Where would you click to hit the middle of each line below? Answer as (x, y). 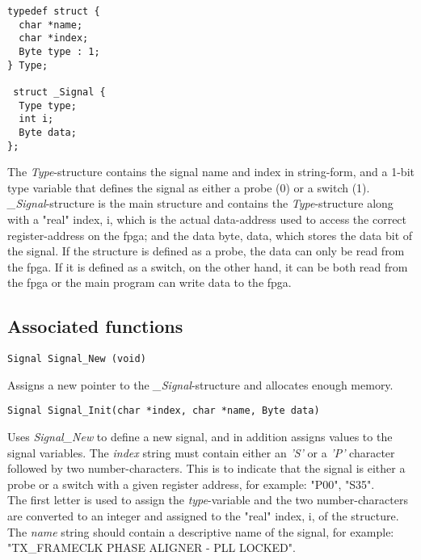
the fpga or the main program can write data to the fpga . (149, 282)
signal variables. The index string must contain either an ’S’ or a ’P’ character (201, 452)
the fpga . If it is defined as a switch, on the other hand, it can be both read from (208, 266)
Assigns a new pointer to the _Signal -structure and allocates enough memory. (200, 384)
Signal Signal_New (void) (77, 359)
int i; (36, 119)
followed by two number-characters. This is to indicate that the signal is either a (206, 468)
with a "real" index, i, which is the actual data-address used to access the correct (207, 219)
